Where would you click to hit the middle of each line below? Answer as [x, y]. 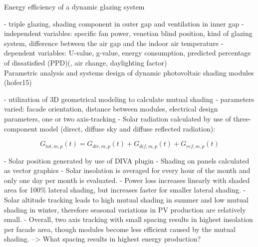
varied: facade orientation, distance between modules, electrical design [111, 109]
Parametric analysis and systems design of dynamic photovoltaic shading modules [129, 72]
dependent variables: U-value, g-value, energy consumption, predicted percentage [128, 53]
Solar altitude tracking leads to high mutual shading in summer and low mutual [126, 199]
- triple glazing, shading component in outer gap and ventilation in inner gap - [124, 23]
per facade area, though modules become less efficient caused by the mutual [120, 229]
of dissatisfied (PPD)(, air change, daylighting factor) [86, 62]
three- [242, 118]
